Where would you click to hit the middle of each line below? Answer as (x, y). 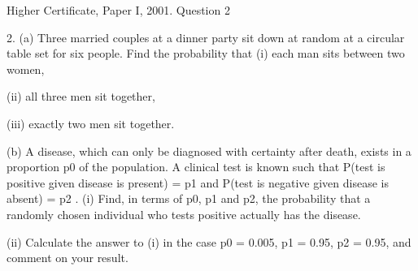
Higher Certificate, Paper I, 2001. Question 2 (118, 10)
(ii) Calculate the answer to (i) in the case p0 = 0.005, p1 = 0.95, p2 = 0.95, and (209, 241)
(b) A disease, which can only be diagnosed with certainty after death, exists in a (209, 151)
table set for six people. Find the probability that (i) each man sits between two (206, 53)
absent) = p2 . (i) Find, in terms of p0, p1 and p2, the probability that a (189, 198)
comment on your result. (67, 258)
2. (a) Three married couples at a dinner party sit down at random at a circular (206, 37)
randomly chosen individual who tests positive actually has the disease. (184, 214)
